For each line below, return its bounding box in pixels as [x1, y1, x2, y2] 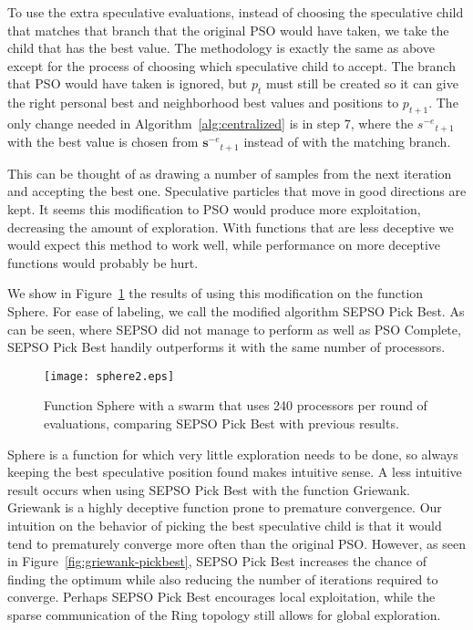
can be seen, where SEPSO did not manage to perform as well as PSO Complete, [7, 319, 461, 338]
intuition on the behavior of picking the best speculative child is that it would [7, 516, 442, 535]
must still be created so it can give [265, 74, 458, 93]
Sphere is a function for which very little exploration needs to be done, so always [7, 444, 458, 463]
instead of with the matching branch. [243, 132, 451, 151]
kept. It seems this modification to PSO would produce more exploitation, [7, 200, 421, 219]
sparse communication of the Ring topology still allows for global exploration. [7, 605, 441, 624]
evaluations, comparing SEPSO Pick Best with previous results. [44, 414, 399, 433]
